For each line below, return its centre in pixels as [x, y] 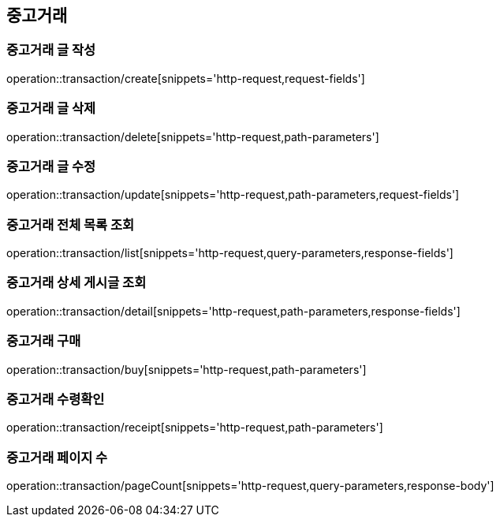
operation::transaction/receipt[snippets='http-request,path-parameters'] [195, 428]
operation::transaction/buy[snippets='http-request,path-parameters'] [187, 369]
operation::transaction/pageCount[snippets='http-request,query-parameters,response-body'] [250, 486]
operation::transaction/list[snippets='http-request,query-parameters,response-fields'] [230, 253]
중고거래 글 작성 [51, 50]
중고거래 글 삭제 [51, 108]
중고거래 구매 [44, 341]
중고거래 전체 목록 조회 [71, 224]
